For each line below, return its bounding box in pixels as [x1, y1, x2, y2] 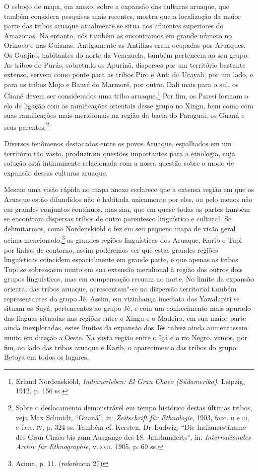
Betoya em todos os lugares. [4, 352, 89, 362]
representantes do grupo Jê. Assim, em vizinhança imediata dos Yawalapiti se [4, 293, 240, 303]
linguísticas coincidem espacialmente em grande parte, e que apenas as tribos [4, 254, 238, 265]
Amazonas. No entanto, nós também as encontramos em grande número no [4, 30, 232, 40]
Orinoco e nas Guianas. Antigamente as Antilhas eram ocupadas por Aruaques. [4, 40, 246, 50]
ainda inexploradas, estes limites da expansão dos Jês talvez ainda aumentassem [4, 322, 248, 333]
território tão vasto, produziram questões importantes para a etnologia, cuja [4, 148, 236, 158]
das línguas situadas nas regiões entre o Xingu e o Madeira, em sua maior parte [4, 312, 246, 323]
